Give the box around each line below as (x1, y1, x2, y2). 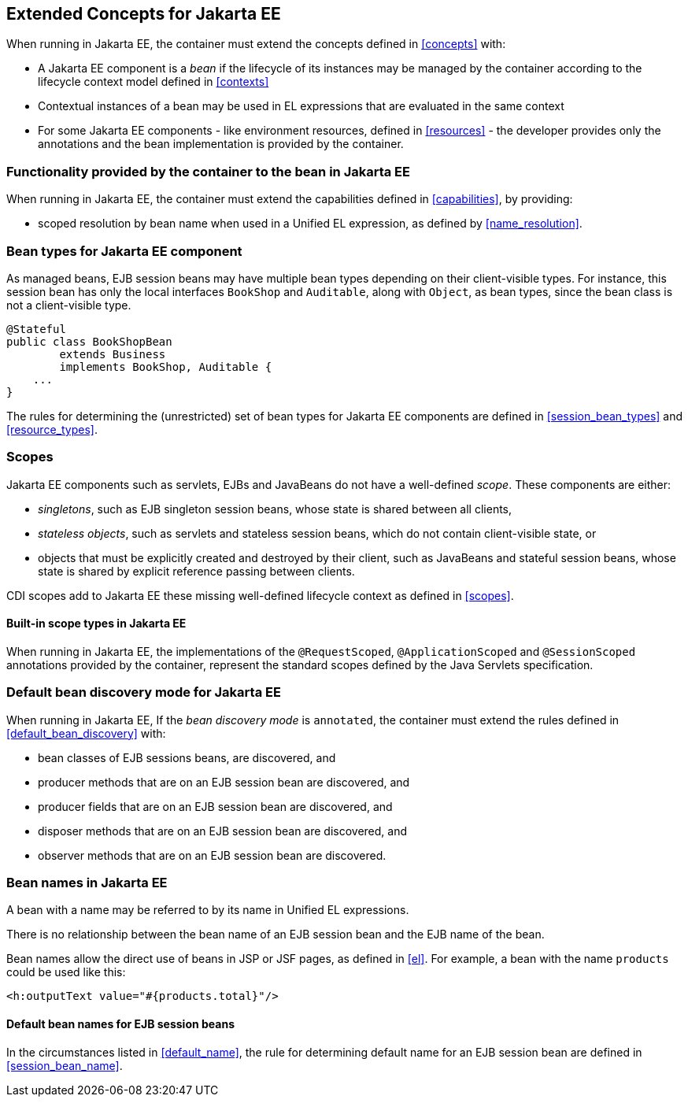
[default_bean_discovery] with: (6, 726, 166, 740)
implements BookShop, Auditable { (59, 360, 272, 373)
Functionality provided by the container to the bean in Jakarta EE (6, 163, 410, 180)
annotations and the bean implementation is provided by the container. (38, 137, 404, 151)
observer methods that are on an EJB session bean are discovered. (38, 848, 387, 862)
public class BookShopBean (6, 335, 172, 348)
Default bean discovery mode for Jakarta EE (6, 684, 281, 701)
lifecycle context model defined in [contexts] (38, 75, 269, 89)
